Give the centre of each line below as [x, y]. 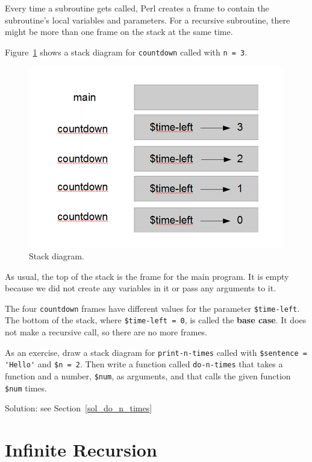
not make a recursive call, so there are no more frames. [106, 332]
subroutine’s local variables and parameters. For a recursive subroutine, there [148, 20]
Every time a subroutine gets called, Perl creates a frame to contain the [137, 8]
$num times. [26, 388]
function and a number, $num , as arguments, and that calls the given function [148, 376]
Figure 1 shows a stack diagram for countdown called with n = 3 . [126, 52]
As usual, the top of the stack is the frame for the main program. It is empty [147, 276]
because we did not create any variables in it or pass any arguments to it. [141, 288]
